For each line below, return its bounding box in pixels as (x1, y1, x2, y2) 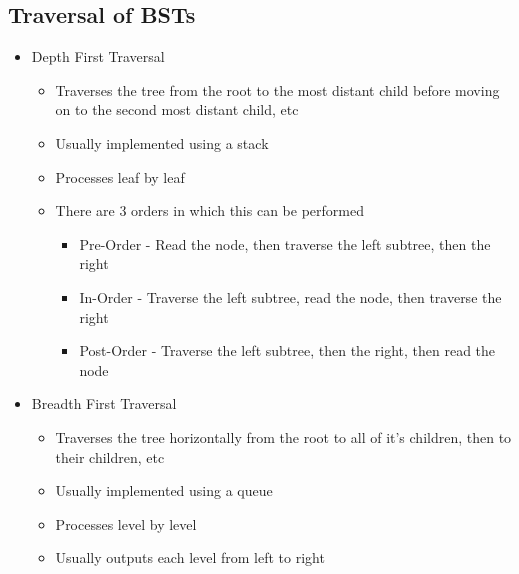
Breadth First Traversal (31, 393, 177, 414)
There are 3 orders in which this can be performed (55, 200, 364, 221)
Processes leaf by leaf (55, 166, 185, 187)
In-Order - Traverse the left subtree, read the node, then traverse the (79, 286, 502, 307)
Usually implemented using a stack (55, 132, 269, 153)
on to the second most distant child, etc (55, 99, 299, 120)
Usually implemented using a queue (55, 480, 273, 501)
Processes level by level (55, 513, 197, 534)
